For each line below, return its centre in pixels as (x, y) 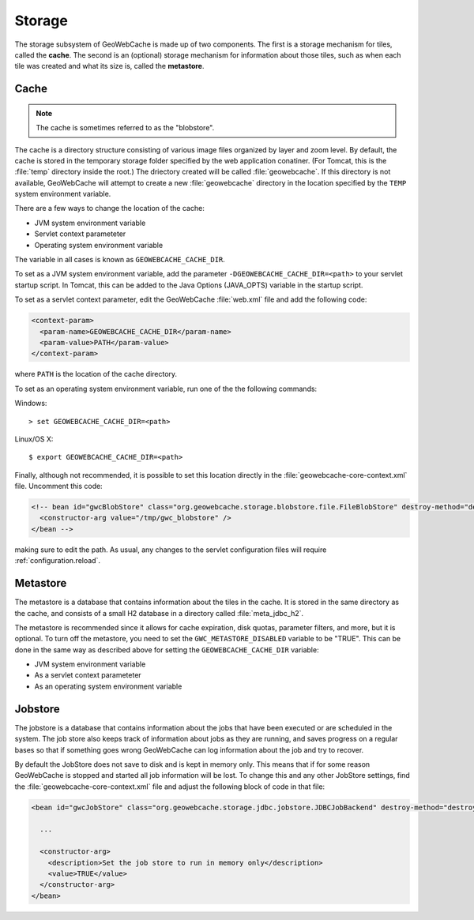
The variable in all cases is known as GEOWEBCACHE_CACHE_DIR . (120, 260)
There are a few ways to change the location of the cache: (109, 208)
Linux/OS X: (34, 439)
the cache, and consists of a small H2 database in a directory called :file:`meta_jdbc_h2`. (159, 613)
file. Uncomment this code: (58, 486)
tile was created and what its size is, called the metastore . (109, 66)
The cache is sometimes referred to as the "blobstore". (125, 128)
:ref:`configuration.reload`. (57, 561)
